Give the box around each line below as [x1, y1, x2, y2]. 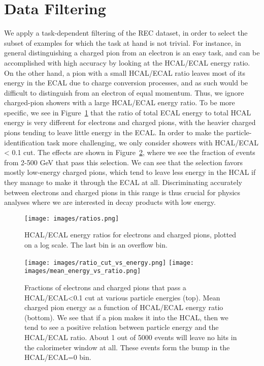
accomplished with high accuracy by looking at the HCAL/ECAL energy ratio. [4, 57, 250, 68]
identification [4, 137, 45, 147]
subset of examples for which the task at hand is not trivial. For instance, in [4, 37, 241, 48]
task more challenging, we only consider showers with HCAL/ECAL [47, 137, 259, 147]
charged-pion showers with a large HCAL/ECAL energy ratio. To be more [4, 97, 235, 108]
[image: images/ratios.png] [24, 215, 119, 222]
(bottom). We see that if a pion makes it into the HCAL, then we [24, 312, 228, 322]
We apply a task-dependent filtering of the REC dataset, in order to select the [4, 27, 248, 38]
